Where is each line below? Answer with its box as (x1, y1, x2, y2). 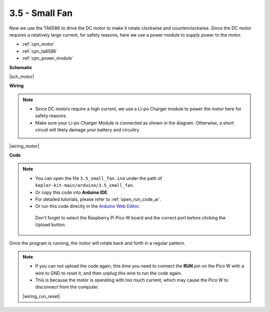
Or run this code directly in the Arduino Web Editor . (35, 203, 140, 209)
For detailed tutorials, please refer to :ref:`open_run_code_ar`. (35, 196, 162, 202)
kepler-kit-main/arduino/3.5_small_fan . (35, 182, 134, 188)
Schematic (9, 64, 32, 70)
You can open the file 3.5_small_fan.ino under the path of (35, 175, 162, 181)
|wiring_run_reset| (22, 293, 60, 299)
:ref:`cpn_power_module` (21, 55, 73, 61)
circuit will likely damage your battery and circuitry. (35, 127, 140, 133)
